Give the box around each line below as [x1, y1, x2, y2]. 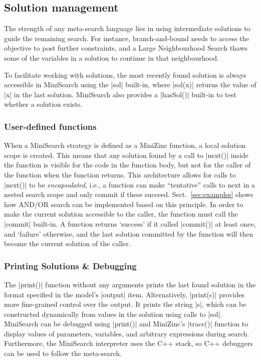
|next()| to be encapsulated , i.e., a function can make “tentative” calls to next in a [4, 179, 255, 190]
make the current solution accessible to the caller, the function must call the [4, 209, 238, 219]
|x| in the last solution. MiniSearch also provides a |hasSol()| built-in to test [4, 89, 236, 99]
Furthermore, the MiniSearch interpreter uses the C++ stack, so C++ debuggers [4, 338, 253, 348]
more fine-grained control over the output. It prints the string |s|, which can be [4, 299, 246, 309]
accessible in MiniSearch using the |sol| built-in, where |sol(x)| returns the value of [4, 79, 256, 90]
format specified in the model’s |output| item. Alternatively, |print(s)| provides [4, 289, 245, 299]
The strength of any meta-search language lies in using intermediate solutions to [4, 23, 250, 34]
